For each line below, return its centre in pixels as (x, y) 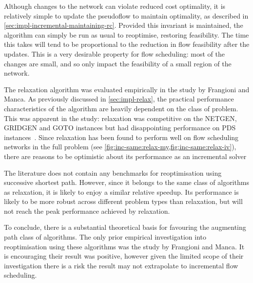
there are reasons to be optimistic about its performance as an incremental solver (125, 156)
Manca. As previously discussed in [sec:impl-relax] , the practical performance (119, 99)
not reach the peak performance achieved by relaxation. (87, 211)
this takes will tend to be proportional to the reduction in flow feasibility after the (127, 44)
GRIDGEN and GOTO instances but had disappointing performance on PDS (120, 128)
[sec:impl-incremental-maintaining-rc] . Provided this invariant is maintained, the (124, 25)
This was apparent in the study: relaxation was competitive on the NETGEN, (120, 118)
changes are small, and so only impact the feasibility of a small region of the (118, 63)
